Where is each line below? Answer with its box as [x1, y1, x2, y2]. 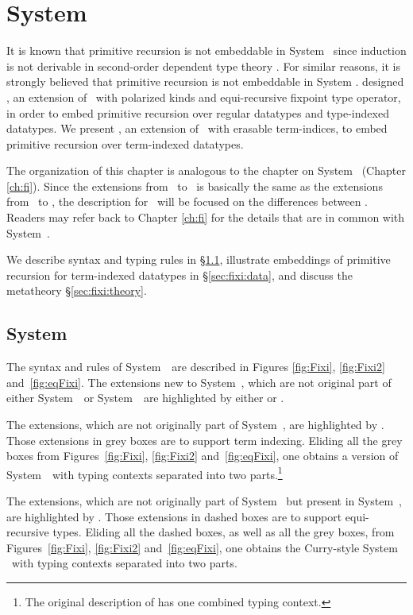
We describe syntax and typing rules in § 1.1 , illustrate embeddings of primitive [6, 251, 391, 268]
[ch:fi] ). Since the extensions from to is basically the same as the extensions [6, 177, 383, 194]
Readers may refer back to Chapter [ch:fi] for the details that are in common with [6, 209, 405, 226]
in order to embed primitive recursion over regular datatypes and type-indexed [6, 104, 389, 121]
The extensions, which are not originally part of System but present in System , [6, 493, 402, 509]
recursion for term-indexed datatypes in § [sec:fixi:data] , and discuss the [6, 266, 353, 283]
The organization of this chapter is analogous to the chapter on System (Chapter [6, 162, 406, 179]
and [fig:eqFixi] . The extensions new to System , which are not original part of [6, 373, 392, 390]
